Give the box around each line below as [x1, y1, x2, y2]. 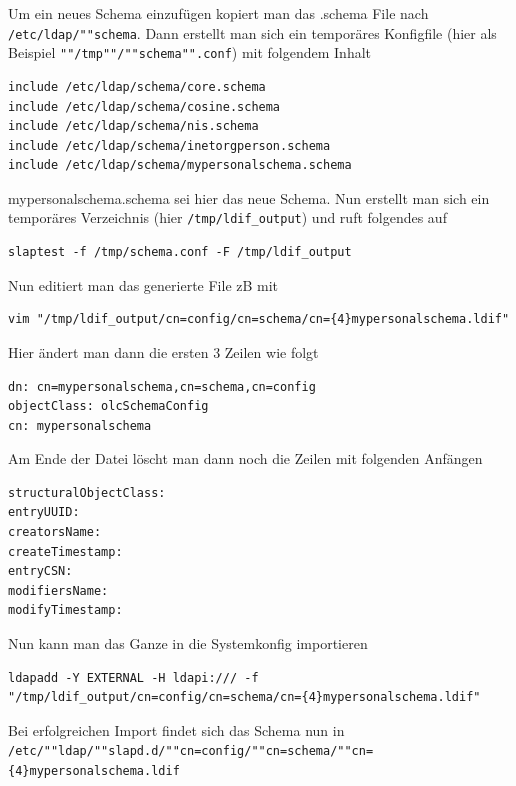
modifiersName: [8, 583, 109, 598]
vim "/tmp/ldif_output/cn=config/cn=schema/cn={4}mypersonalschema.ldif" [8, 312, 510, 327]
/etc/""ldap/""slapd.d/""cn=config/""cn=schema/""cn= [8, 744, 374, 759]
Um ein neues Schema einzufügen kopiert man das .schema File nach [8, 3, 429, 23]
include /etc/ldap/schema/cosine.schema [8, 99, 281, 114]
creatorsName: [8, 525, 102, 540]
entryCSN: [8, 564, 73, 579]
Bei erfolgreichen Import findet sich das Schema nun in [8, 719, 345, 740]
